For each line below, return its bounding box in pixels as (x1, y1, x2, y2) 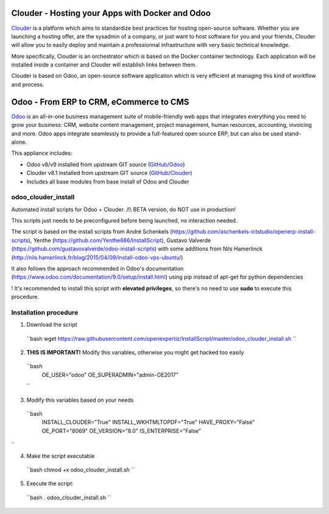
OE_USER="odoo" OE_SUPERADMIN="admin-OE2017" (41, 371, 179, 378)
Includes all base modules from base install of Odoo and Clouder (26, 177, 189, 185)
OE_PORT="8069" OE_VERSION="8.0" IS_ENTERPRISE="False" (41, 427, 201, 434)
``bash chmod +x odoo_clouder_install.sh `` (26, 466, 135, 473)
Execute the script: (26, 480, 74, 487)
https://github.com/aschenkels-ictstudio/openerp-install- (171, 228, 316, 235)
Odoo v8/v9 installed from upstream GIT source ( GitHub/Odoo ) (26, 160, 185, 168)
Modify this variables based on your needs (26, 396, 134, 404)
